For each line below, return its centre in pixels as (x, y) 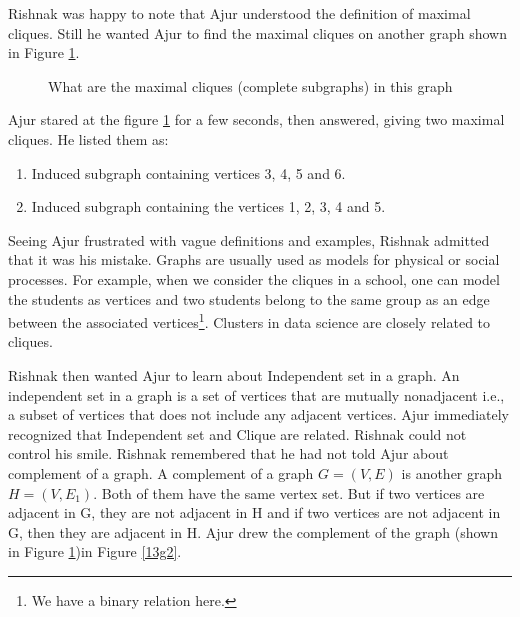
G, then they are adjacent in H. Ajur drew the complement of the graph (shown (253, 531)
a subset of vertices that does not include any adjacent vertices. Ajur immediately (258, 414)
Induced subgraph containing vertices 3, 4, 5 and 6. (188, 172)
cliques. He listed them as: (88, 138)
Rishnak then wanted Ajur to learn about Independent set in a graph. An (234, 374)
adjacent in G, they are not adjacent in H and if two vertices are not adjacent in (254, 512)
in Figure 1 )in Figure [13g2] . (95, 551)
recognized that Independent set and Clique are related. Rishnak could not (237, 433)
